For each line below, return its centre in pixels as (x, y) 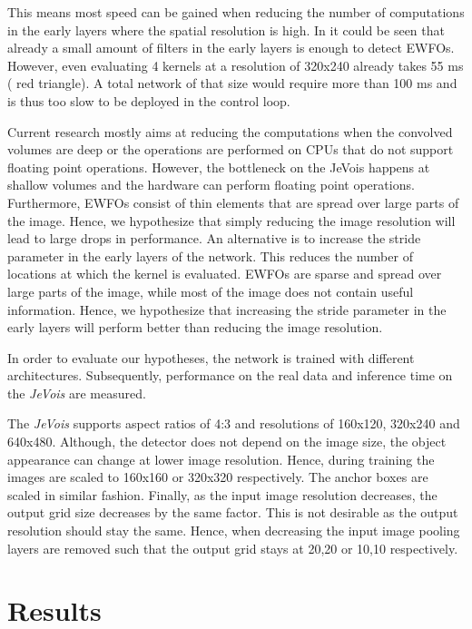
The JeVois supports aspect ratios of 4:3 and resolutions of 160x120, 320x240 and (234, 423)
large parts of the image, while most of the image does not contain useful (211, 291)
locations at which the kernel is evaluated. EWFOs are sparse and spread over (225, 274)
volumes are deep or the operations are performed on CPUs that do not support (231, 149)
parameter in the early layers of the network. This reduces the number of (210, 256)
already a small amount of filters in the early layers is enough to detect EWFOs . (231, 48)
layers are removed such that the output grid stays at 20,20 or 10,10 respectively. (233, 548)
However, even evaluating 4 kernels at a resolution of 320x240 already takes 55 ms (236, 65)
